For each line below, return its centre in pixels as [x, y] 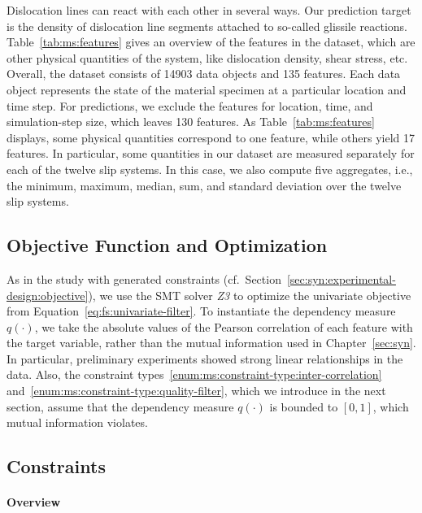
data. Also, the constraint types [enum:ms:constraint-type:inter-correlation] [194, 374]
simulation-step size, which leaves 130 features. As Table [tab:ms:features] [191, 122]
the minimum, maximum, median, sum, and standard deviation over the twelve [204, 185]
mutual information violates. [77, 422]
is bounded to [304, 406]
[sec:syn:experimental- [341, 278]
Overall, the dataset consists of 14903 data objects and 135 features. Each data [204, 74]
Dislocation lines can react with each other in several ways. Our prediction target [209, 10]
